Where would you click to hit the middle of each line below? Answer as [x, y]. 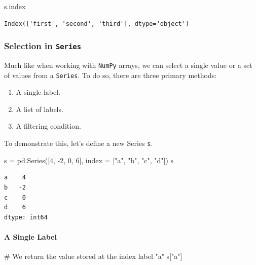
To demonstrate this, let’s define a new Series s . [79, 143]
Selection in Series [43, 46]
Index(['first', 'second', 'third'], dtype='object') [97, 24]
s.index [15, 6]
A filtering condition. [48, 126]
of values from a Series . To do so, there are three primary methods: [111, 75]
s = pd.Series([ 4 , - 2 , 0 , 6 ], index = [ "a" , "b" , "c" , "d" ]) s [89, 160]
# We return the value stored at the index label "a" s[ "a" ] [93, 256]
